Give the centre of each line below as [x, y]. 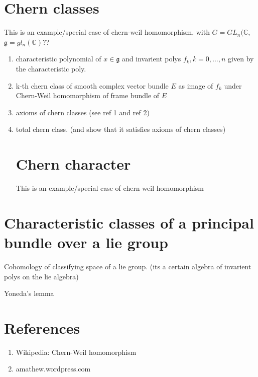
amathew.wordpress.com [53, 369]
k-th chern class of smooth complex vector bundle [92, 85]
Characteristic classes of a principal [129, 222]
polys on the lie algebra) [41, 276]
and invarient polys [152, 59]
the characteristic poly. [51, 68]
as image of [196, 85]
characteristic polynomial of [58, 59]
